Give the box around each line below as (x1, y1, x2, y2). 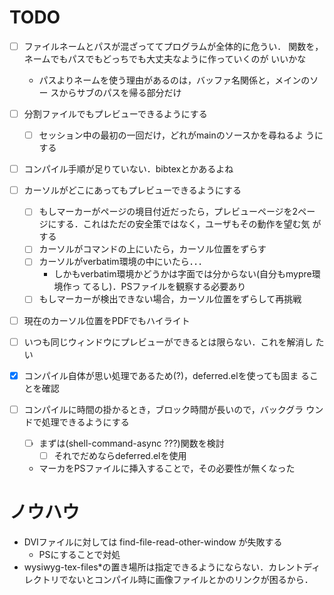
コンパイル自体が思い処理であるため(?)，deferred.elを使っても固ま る (23, 369, 311, 381)
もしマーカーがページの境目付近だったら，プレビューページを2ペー (38, 206, 316, 218)
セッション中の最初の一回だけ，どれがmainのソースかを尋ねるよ (38, 129, 304, 141)
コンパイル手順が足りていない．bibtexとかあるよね (23, 163, 234, 175)
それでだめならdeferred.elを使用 (53, 449, 187, 461)
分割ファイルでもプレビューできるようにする (23, 108, 208, 120)
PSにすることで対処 (38, 548, 121, 560)
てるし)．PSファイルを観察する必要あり (82, 281, 247, 293)
